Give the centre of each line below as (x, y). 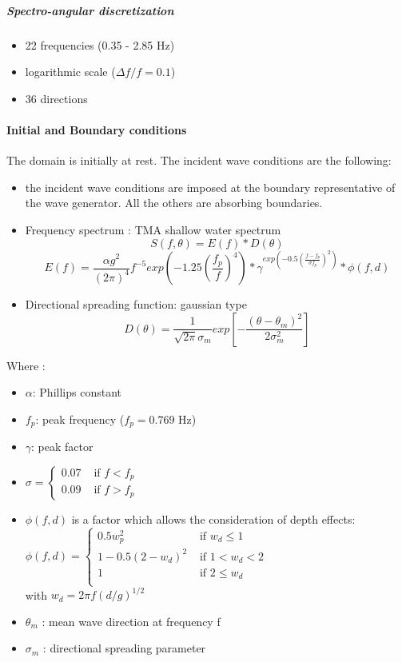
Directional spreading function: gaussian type (136, 304)
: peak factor (62, 447)
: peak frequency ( (80, 419)
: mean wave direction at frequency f (131, 621)
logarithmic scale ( (70, 72)
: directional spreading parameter (124, 648)
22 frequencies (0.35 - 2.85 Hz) (100, 44)
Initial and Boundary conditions (97, 129)
